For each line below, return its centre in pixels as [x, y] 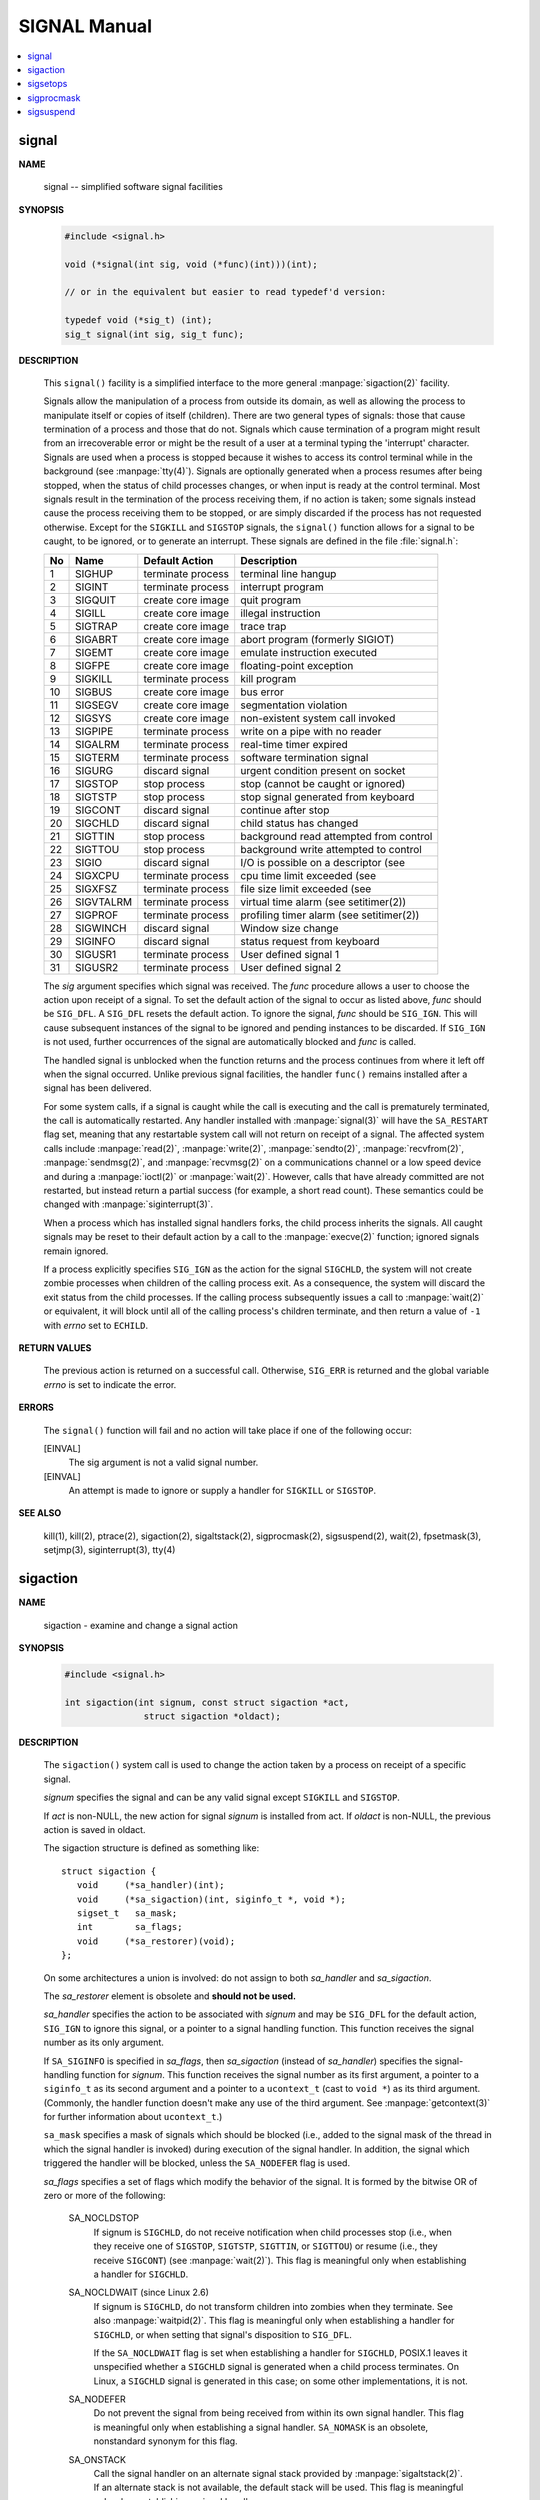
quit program [271, 600]
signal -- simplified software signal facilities [133, 187]
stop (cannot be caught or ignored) [323, 783]
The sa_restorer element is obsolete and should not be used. [170, 1996]
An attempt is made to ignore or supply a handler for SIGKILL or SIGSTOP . [222, 1491]
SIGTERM [97, 757]
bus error [262, 692]
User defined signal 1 [290, 954]
